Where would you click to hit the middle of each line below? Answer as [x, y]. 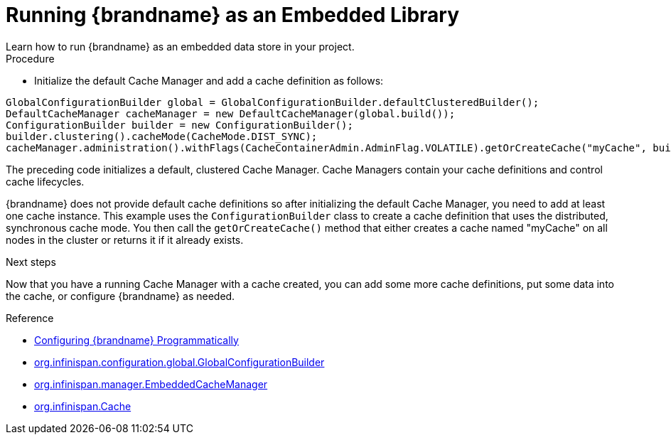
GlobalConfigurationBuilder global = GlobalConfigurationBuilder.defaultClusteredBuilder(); [273, 102]
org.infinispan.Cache [83, 406]
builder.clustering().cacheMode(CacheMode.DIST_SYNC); [162, 136]
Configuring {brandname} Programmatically [136, 340]
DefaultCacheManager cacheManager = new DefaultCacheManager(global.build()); [231, 113]
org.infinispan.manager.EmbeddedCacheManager [151, 384]
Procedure [30, 58]
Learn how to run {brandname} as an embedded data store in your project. [180, 46]
